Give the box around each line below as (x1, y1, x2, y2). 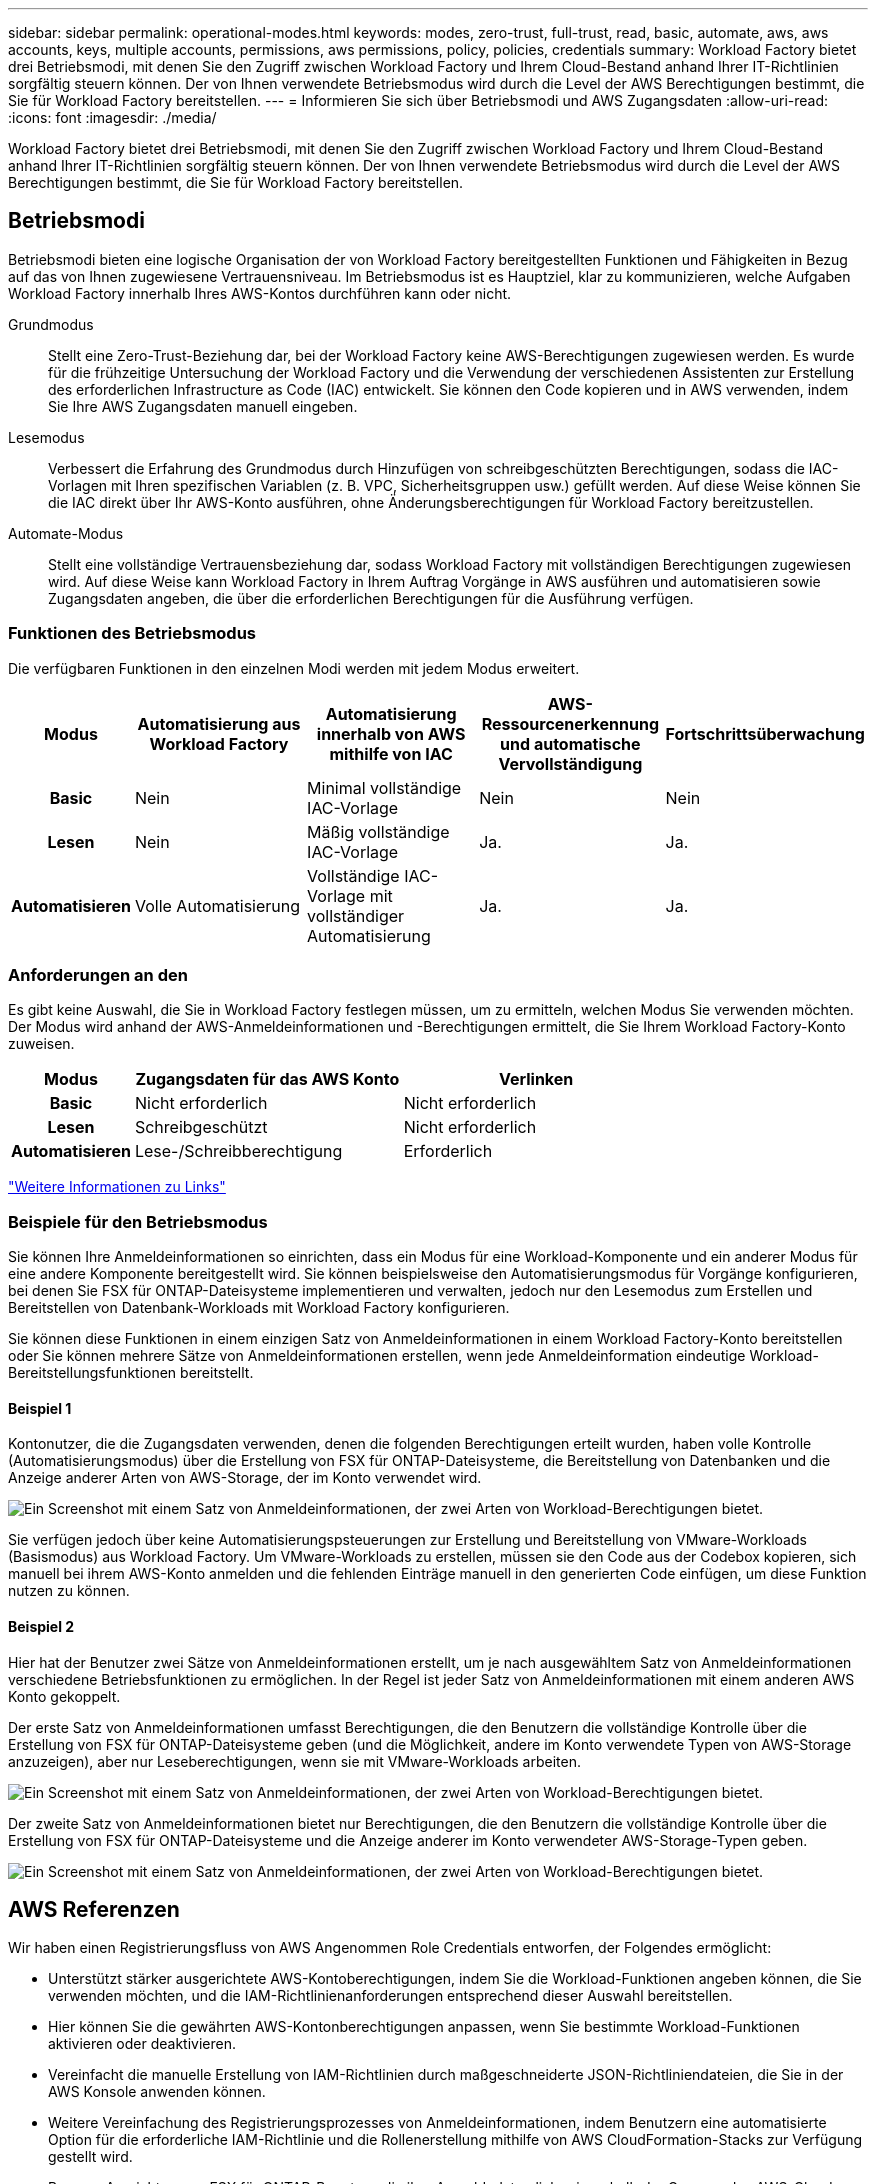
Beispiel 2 (8, 1617, 75, 1635)
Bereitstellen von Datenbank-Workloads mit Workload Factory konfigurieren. (8, 1299, 510, 1317)
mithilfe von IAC (329, 743, 453, 764)
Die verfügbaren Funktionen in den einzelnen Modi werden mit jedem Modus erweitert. (8, 659, 580, 677)
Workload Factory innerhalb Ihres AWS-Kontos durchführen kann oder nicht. (8, 284, 512, 302)
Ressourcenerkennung (481, 713, 659, 734)
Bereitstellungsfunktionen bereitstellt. (8, 1364, 254, 1382)
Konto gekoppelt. (8, 1687, 121, 1705)
